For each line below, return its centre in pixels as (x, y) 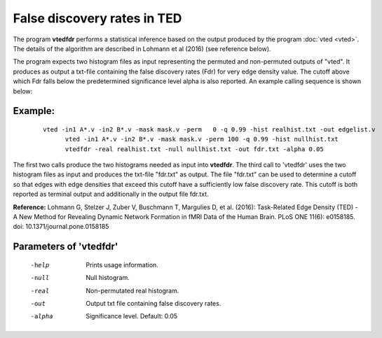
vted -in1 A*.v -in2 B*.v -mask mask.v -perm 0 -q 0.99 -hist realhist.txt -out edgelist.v (209, 129)
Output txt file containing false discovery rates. (154, 303)
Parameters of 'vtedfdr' (66, 247)
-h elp (40, 265)
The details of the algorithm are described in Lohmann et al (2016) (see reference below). (142, 48)
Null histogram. (108, 278)
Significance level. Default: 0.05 (132, 316)
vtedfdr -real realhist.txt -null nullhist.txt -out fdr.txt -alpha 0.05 (194, 149)
